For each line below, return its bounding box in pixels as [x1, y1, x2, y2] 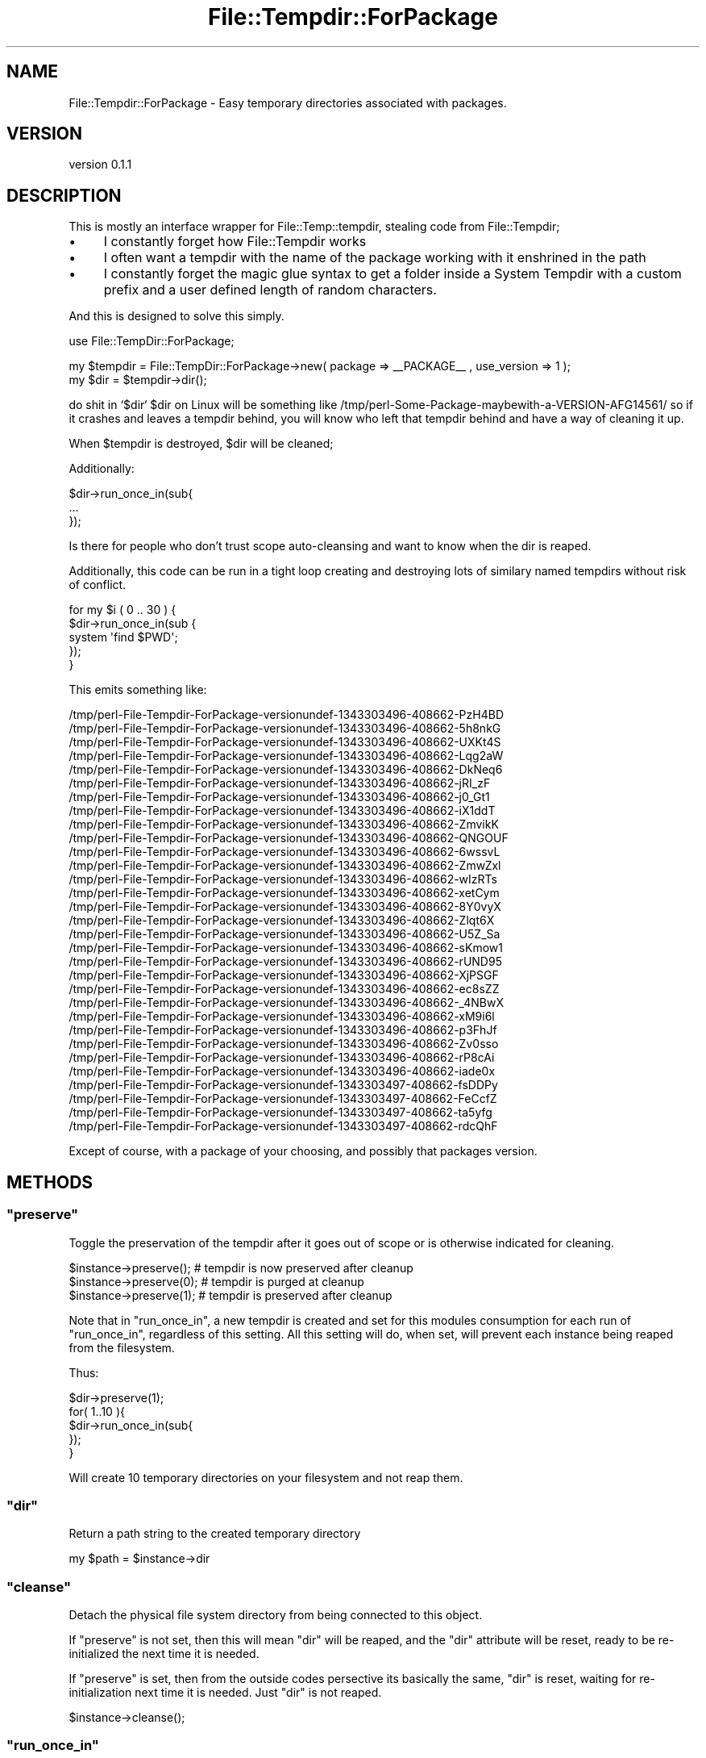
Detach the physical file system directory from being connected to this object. [69, 1608, 483, 1622]
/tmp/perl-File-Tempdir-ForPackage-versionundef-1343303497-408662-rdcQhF [69, 1119, 498, 1134]
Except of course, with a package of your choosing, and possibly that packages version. [69, 1144, 538, 1159]
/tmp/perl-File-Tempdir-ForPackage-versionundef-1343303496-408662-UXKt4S [69, 735, 501, 750]
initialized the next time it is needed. [69, 1647, 260, 1660]
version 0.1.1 [69, 157, 132, 172]
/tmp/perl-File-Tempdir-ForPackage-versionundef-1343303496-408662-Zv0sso [69, 1037, 499, 1051]
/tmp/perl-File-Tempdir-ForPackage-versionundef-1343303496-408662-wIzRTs [69, 872, 497, 887]
